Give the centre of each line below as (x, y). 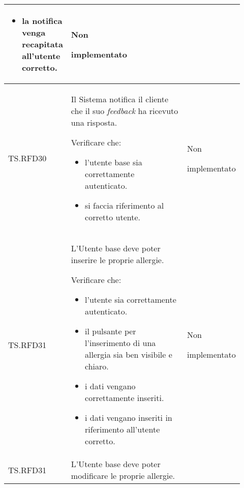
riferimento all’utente (123, 429)
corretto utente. (113, 217)
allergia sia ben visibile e (129, 354)
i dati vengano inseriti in (129, 418)
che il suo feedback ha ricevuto (125, 111)
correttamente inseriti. (125, 398)
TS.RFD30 (27, 158)
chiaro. (97, 366)
